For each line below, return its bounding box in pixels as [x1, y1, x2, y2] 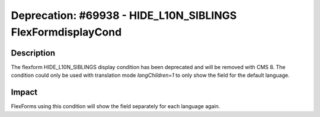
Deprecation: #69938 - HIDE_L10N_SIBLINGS [11, 9, 237, 22]
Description [11, 48, 56, 58]
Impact [11, 87, 38, 97]
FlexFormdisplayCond [11, 25, 122, 38]
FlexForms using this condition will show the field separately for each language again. [11, 103, 220, 110]
